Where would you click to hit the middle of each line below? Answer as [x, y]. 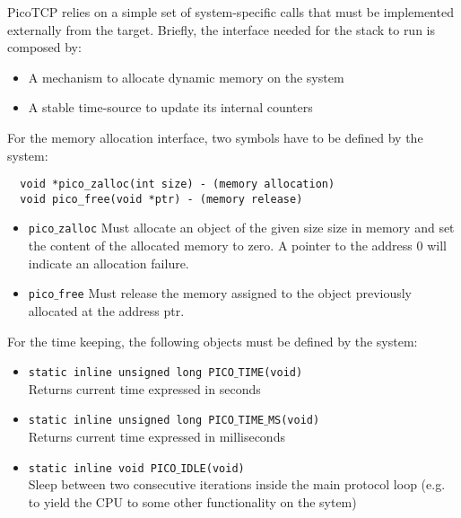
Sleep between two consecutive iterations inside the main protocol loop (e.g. [237, 484]
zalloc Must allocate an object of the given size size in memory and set [257, 228]
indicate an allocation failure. [109, 263]
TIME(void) [270, 373]
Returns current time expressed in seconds [144, 388]
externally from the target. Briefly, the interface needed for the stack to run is [222, 29]
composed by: [44, 47]
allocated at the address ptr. [106, 310]
